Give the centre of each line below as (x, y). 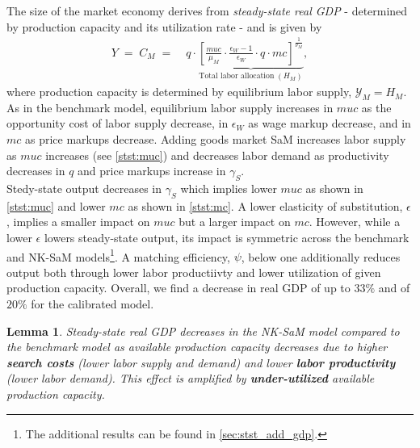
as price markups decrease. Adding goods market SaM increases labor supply (216, 139)
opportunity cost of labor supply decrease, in (118, 123)
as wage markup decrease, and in (330, 123)
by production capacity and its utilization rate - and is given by (164, 26)
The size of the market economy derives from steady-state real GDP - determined (207, 10)
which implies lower (229, 188)
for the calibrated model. (92, 304)
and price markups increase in (152, 171)
